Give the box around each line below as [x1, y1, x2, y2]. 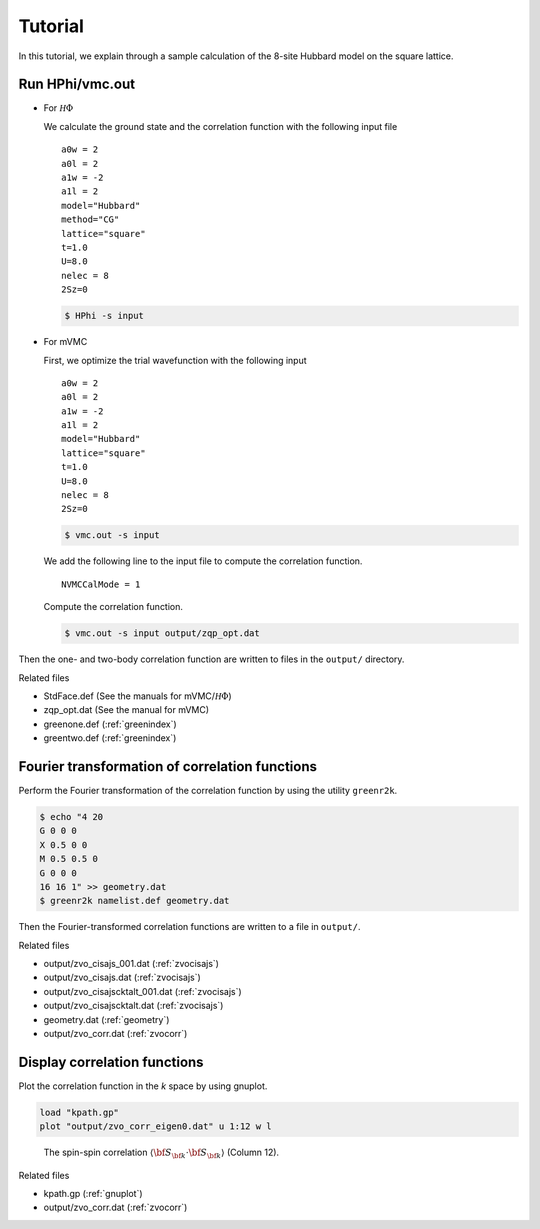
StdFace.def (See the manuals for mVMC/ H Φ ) [43, 690, 232, 702]
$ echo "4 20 [39, 811, 104, 822]
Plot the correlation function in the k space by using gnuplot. [18, 1080, 268, 1092]
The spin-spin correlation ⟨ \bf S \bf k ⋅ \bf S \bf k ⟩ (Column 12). [43, 1146, 280, 1161]
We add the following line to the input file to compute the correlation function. [43, 555, 363, 567]
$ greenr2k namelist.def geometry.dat [39, 895, 230, 907]
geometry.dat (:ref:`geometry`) [43, 1013, 170, 1025]
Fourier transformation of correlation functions [18, 758, 318, 775]
